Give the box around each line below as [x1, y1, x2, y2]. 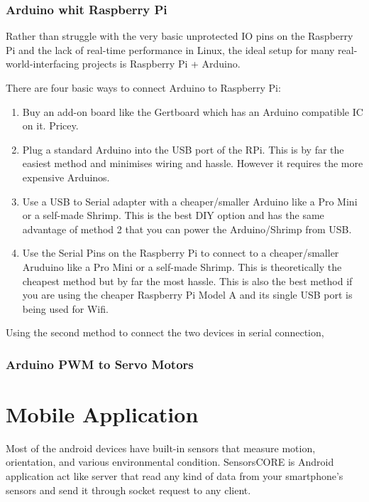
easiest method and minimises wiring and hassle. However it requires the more [22, 156, 363, 171]
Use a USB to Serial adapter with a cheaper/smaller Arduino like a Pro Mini [22, 193, 358, 208]
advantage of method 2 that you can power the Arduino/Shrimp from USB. [22, 221, 352, 236]
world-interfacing [6, 56, 79, 71]
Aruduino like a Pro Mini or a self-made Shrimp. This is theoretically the [22, 259, 342, 274]
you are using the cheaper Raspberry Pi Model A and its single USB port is [22, 287, 353, 302]
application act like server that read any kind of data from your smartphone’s [6, 469, 343, 484]
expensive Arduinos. [22, 169, 110, 184]
